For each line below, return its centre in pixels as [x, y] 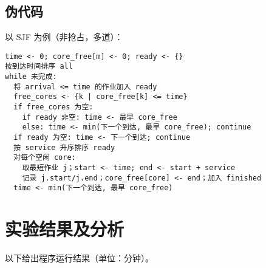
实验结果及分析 [65, 229]
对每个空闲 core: [45, 158]
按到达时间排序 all [39, 67]
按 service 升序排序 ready [64, 147]
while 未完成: [31, 77]
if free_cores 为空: [53, 107]
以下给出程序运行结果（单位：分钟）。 [79, 258]
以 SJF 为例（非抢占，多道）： [64, 37]
